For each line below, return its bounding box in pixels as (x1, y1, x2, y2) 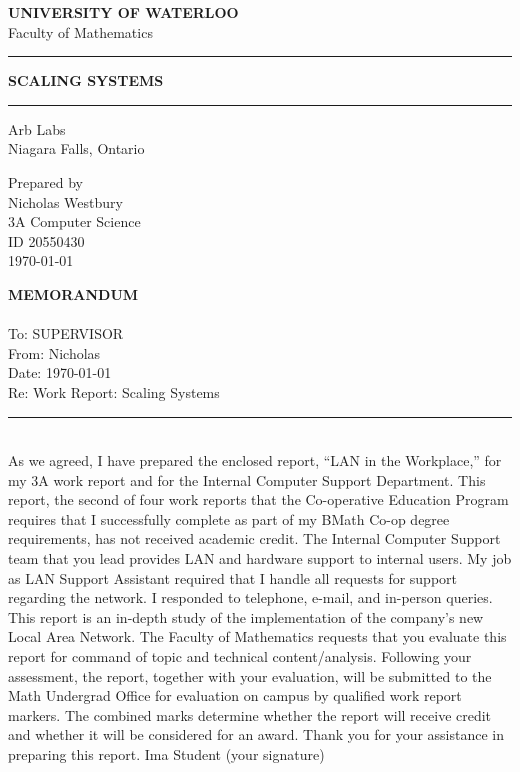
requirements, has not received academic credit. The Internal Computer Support (8, 528, 501, 549)
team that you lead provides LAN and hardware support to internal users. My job (8, 548, 512, 569)
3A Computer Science (8, 211, 141, 232)
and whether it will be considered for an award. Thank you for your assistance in (8, 724, 505, 745)
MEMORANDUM (8, 283, 139, 304)
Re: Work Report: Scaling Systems (8, 381, 220, 402)
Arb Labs (8, 118, 66, 139)
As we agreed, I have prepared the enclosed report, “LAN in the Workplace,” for (8, 450, 502, 471)
